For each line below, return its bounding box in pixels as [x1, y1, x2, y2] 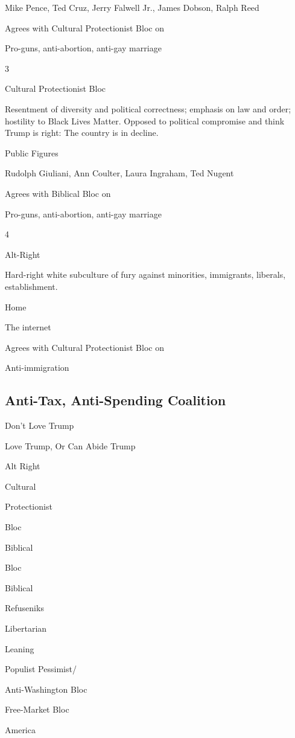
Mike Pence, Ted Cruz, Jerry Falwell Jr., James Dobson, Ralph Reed [5, 1, 259, 13]
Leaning [5, 642, 34, 655]
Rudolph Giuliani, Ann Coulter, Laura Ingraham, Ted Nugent [5, 167, 234, 179]
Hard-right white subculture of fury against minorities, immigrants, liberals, [5, 268, 286, 281]
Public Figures [5, 146, 59, 159]
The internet [5, 321, 51, 333]
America [5, 723, 36, 736]
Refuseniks [5, 602, 44, 614]
